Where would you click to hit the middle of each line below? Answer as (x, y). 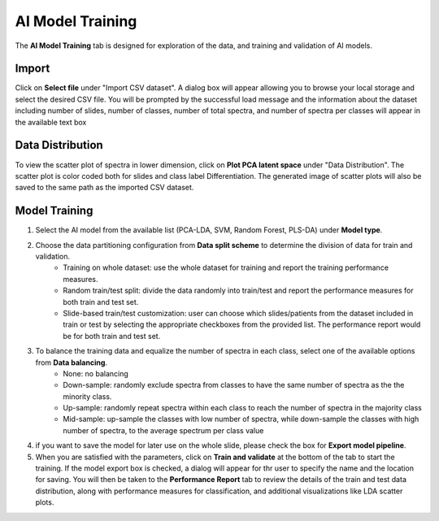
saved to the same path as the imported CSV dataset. (104, 188)
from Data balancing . (72, 363)
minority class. (87, 396)
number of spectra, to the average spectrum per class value (163, 430)
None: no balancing (96, 373)
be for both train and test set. (112, 336)
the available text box (51, 122)
